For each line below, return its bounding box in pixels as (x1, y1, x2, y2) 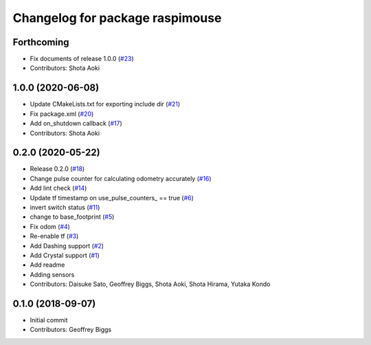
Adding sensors (30, 270, 75, 278)
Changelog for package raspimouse (12, 10, 222, 25)
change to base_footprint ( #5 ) (30, 213, 115, 221)
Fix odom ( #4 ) (30, 222, 70, 230)
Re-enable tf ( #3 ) (30, 232, 79, 240)
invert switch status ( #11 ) (30, 203, 100, 211)
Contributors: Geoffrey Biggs (30, 326, 112, 334)
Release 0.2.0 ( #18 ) (30, 165, 85, 173)
